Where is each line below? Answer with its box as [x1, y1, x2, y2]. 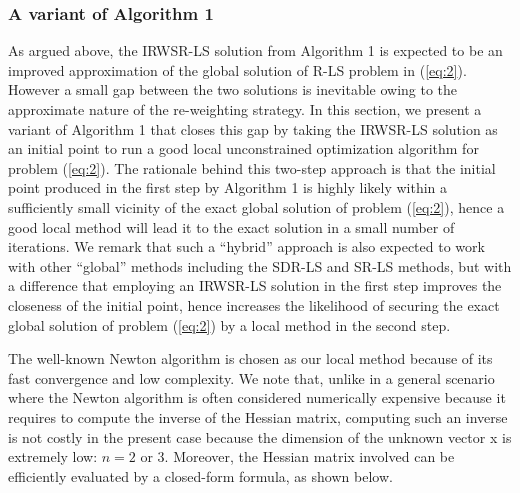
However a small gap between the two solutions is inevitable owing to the [8, 79, 458, 100]
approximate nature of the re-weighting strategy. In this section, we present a [8, 99, 482, 119]
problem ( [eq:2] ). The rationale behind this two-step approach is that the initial [8, 157, 496, 178]
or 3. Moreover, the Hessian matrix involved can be [140, 446, 455, 467]
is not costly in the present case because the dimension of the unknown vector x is [8, 426, 512, 447]
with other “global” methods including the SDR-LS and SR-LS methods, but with [8, 255, 512, 276]
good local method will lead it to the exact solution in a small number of [8, 216, 455, 237]
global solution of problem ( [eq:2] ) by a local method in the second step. [8, 314, 451, 335]
